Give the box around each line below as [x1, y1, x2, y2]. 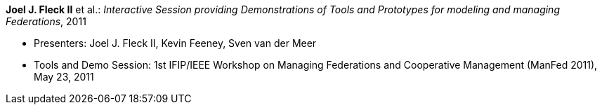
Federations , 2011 [6, 15, 86, 27]
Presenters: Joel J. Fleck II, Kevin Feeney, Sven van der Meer [34, 37, 317, 49]
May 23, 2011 [34, 71, 94, 83]
